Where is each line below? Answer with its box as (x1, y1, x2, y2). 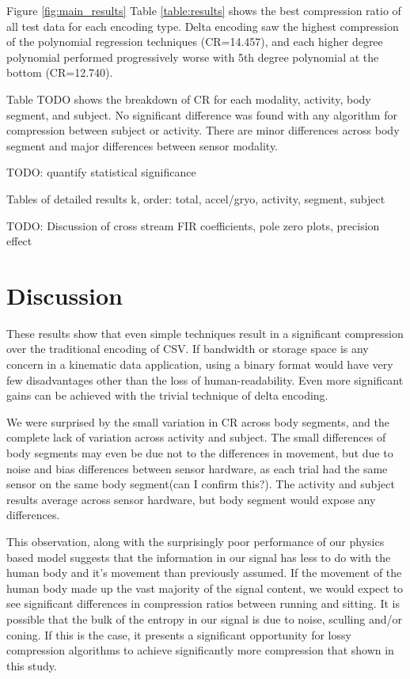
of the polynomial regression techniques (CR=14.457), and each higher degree (6, 33, 383, 50)
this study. (6, 657, 57, 673)
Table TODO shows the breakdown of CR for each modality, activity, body (6, 90, 371, 107)
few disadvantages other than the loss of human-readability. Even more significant (6, 371, 404, 388)
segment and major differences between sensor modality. (6, 137, 278, 154)
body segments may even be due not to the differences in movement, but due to (6, 445, 393, 461)
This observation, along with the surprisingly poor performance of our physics (6, 533, 385, 549)
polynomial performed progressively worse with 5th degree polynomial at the (6, 48, 379, 65)
